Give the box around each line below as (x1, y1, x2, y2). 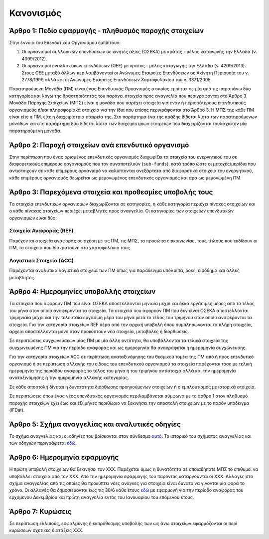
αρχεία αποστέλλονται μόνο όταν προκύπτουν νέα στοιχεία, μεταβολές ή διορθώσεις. (9, 329, 189, 335)
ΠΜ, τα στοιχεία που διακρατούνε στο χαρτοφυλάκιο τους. (9, 245, 132, 251)
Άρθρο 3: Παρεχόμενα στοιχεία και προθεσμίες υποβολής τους (9, 187, 213, 196)
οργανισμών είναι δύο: (9, 215, 57, 221)
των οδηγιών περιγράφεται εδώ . (9, 440, 77, 446)
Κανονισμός (9, 7, 62, 18)
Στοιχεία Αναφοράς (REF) (9, 227, 74, 234)
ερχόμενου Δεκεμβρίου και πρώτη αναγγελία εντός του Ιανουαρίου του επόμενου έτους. (9, 494, 194, 500)
